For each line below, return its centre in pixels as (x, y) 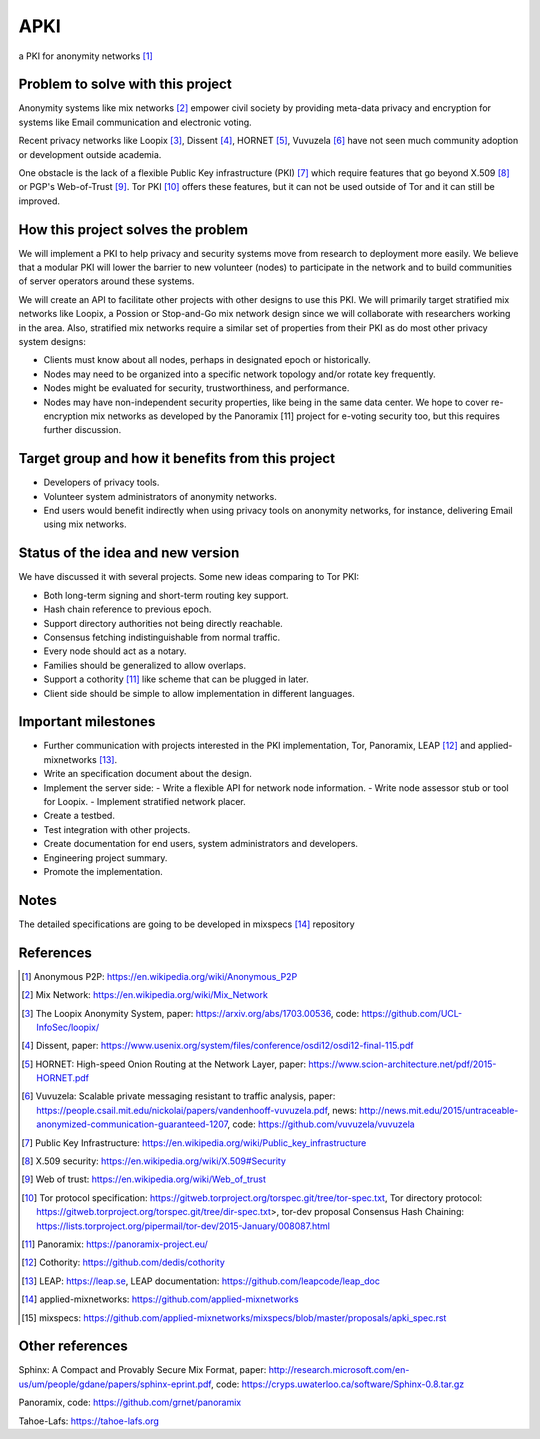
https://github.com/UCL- (412, 1013)
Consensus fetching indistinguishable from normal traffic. (162, 637)
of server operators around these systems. (106, 281)
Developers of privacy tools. (101, 482)
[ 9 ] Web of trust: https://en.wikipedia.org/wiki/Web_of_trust (144, 1179)
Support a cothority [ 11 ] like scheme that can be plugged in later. (176, 679)
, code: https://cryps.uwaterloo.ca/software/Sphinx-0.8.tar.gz (337, 1384)
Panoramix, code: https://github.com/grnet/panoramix (130, 1402)
